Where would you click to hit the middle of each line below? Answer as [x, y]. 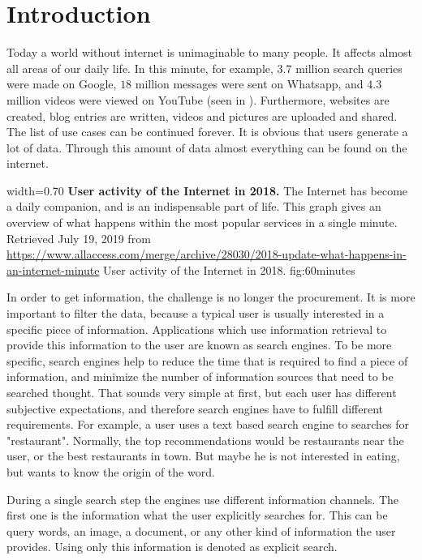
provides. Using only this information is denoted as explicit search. [172, 547]
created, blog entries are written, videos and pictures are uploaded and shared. [202, 115]
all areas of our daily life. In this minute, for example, [140, 68]
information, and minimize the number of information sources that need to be [200, 376]
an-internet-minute [53, 269]
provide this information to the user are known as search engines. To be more [199, 345]
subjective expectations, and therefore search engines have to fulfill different [195, 408]
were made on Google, [62, 84]
